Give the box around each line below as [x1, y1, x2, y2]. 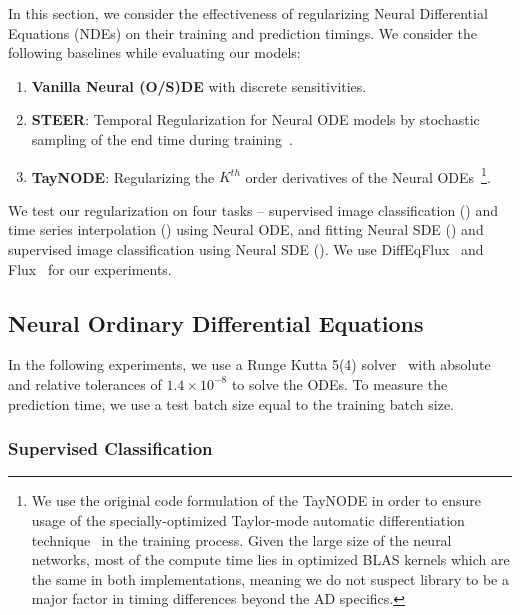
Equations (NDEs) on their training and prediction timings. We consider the [8, 22, 477, 43]
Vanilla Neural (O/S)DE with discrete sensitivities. [31, 75, 367, 96]
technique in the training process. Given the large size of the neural [31, 529, 452, 550]
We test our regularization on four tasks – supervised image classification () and [8, 199, 498, 220]
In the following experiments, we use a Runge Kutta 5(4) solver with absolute [8, 354, 491, 375]
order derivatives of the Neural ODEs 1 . [245, 163, 491, 187]
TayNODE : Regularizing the [31, 166, 215, 187]
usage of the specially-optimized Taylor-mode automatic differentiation [31, 509, 465, 530]
